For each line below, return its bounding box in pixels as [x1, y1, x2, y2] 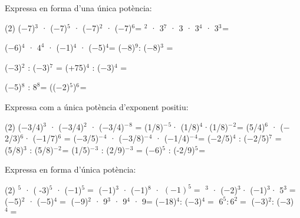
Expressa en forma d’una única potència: [5, 2, 152, 14]
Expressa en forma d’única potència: [5, 163, 136, 176]
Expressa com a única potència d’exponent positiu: [5, 100, 189, 113]
